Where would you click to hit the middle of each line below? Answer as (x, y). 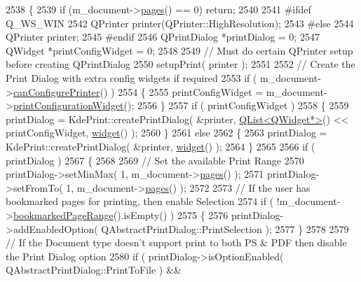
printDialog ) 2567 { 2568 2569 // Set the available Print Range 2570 (155, 160)
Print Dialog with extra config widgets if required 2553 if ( (131, 77)
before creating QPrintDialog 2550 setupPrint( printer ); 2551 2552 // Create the (180, 64)
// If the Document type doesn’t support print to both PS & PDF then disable (176, 242)
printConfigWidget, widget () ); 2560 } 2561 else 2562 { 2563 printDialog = (166, 133)
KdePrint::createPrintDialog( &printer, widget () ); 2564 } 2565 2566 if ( (161, 146)
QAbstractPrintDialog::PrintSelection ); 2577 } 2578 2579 (225, 228)
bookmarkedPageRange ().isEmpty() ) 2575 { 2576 (121, 214)
